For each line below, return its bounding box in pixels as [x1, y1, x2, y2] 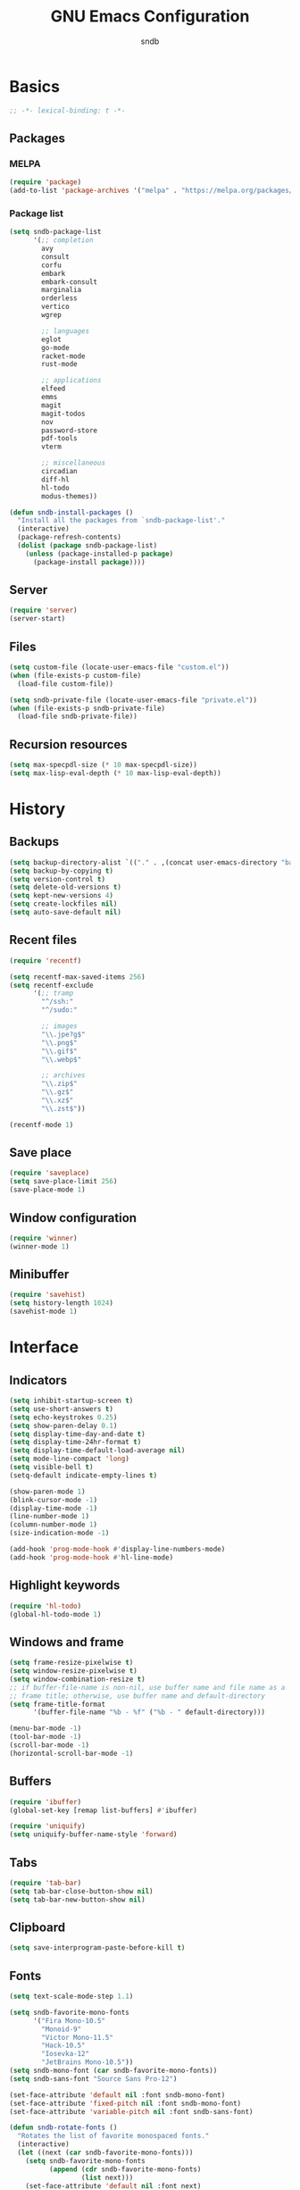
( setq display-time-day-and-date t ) [9, 1429, 146, 1439]
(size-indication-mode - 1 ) [9, 1529, 110, 1538]
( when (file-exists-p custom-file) [9, 671, 142, 680]
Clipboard [9, 1920, 65, 1935]
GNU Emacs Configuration [50, 6, 250, 27]
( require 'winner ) [9, 1233, 78, 1242]
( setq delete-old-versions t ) [9, 882, 122, 892]
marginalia [41, 286, 82, 295]
